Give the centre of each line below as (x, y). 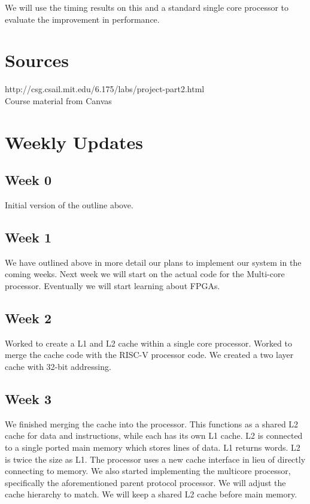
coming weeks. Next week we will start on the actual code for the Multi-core (145, 274)
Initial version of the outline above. (69, 205)
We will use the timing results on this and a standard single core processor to (147, 7)
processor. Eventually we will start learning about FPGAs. (113, 286)
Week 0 (28, 180)
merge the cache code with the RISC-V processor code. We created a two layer (149, 355)
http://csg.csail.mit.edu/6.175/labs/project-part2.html (105, 89)
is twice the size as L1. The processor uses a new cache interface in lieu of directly (155, 459)
